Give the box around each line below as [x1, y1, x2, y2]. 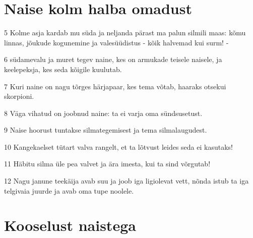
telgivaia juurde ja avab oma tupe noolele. [4, 185, 134, 196]
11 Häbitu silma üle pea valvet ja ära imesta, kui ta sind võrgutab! [4, 158, 211, 169]
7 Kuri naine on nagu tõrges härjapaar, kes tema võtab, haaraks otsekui [4, 81, 226, 91]
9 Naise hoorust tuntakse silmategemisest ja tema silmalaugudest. [4, 125, 207, 135]
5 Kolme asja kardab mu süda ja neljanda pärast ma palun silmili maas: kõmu [4, 27, 246, 38]
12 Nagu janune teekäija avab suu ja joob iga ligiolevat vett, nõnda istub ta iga [4, 175, 249, 186]
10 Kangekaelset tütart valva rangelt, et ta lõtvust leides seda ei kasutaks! [4, 141, 233, 152]
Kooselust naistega [4, 215, 136, 235]
